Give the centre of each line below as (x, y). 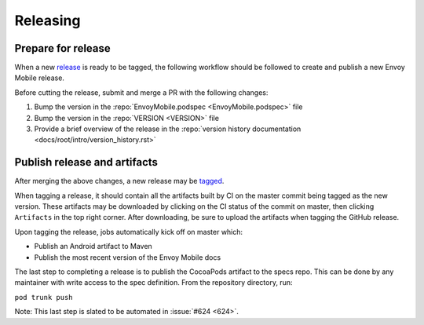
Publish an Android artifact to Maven (93, 246)
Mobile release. (39, 78)
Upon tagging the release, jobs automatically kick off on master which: (129, 232)
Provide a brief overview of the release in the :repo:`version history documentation (168, 129)
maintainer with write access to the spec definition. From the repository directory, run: (154, 283)
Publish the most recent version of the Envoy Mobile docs (128, 257)
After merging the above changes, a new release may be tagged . (119, 181)
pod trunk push (44, 297)
